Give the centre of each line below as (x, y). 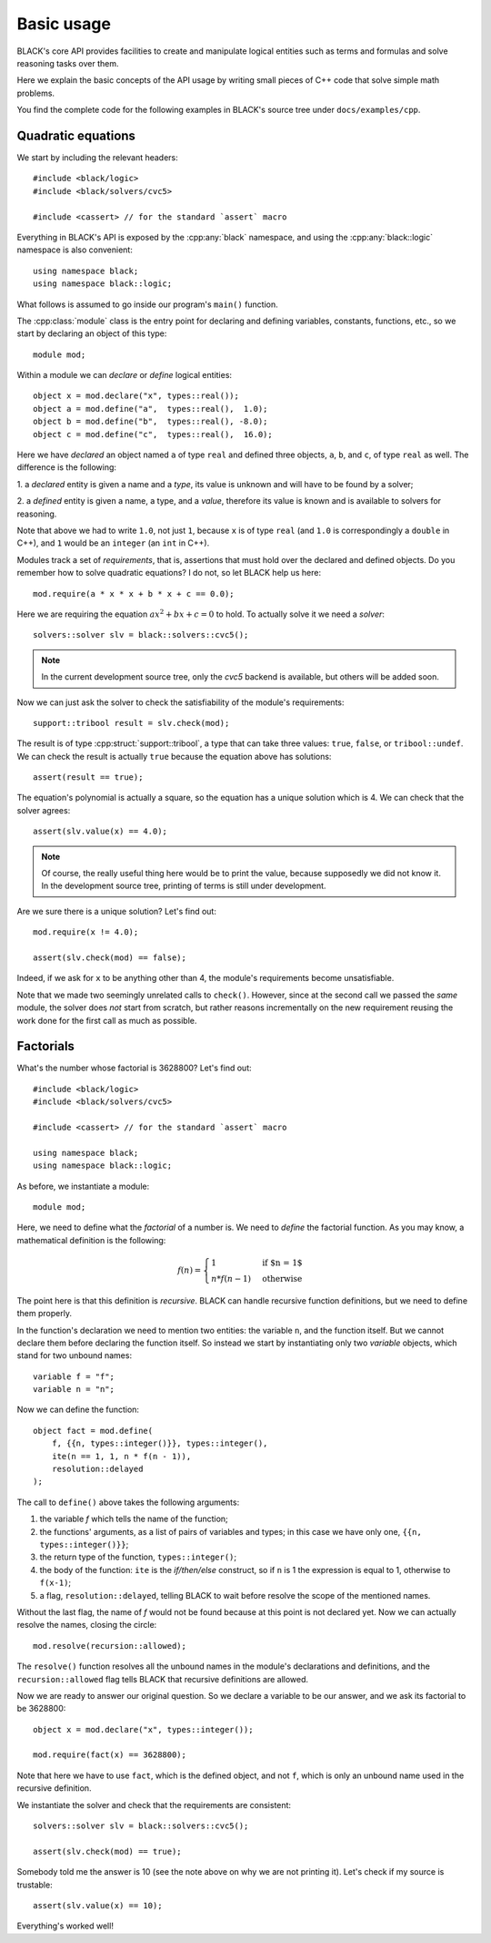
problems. (35, 93)
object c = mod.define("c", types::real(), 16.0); (153, 434)
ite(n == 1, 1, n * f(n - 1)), (121, 1456)
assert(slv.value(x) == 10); (98, 1905)
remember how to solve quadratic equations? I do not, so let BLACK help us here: (169, 573)
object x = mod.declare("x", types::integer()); (143, 1729)
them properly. (45, 1314)
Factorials (45, 1046)
